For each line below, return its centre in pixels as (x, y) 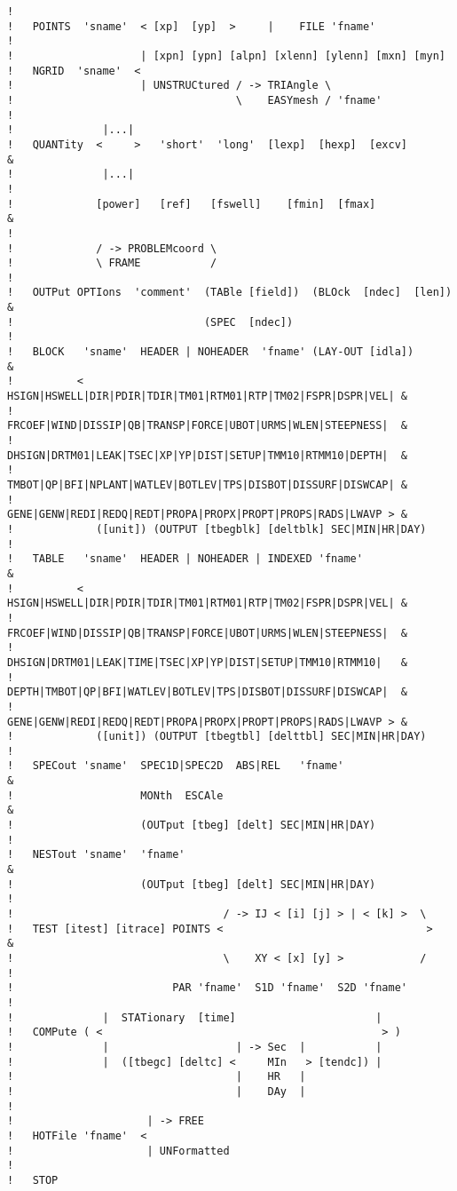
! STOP (33, 1180)
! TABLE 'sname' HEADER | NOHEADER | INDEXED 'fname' (185, 559)
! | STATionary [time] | (195, 1017)
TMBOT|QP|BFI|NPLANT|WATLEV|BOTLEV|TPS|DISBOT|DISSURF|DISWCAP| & (208, 485)
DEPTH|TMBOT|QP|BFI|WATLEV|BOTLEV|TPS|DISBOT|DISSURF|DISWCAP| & (208, 692)
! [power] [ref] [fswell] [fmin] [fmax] (192, 204)
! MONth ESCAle (115, 795)
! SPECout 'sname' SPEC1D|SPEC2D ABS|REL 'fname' (176, 766)
